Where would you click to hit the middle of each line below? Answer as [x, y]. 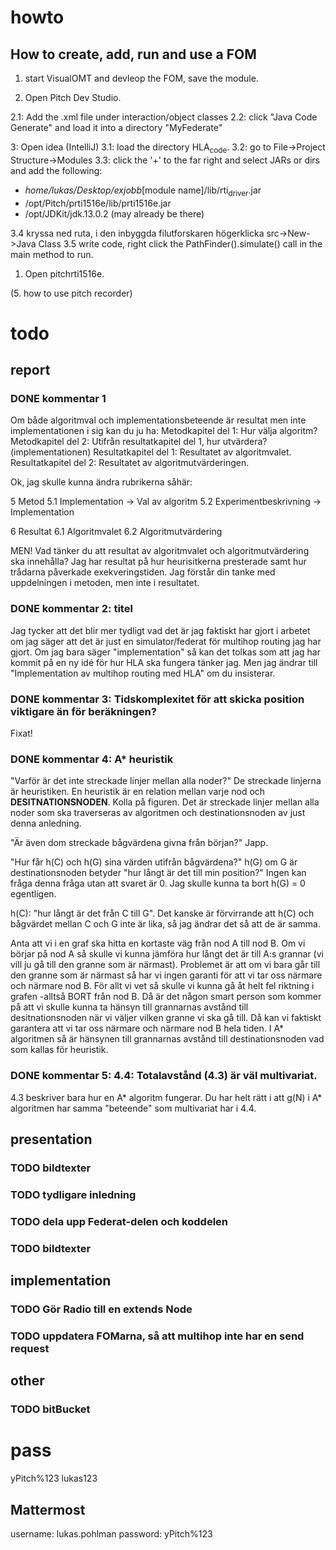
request [30, 1348]
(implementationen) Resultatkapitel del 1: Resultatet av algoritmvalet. [151, 452]
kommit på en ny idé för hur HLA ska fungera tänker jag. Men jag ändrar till [164, 662]
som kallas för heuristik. [59, 1050]
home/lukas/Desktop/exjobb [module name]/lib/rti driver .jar [143, 191]
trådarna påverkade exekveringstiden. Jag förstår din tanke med [143, 572]
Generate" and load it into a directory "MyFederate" [116, 127]
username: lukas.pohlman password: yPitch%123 [111, 1534]
